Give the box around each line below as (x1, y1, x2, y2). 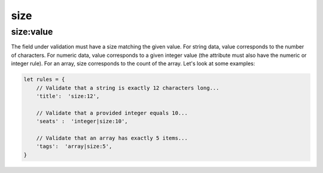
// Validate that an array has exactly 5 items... (36, 135, 188, 141)
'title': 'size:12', (36, 93, 100, 99)
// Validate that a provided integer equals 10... (36, 110, 188, 116)
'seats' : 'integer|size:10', (36, 118, 128, 125)
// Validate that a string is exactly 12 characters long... (36, 84, 220, 91)
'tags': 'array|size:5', (36, 143, 112, 150)
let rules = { (23, 76, 65, 83)
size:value (11, 26, 53, 37)
